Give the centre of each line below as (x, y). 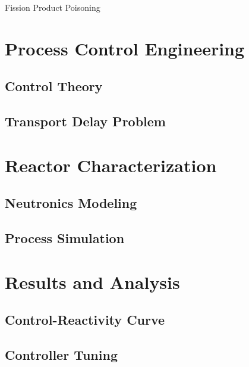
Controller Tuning (61, 355)
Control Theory (54, 86)
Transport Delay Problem (85, 121)
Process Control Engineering (125, 48)
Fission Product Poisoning (53, 7)
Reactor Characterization (111, 165)
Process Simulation (65, 238)
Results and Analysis (92, 282)
